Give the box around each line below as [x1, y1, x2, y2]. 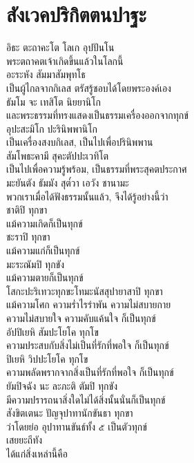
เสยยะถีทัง [6, 433, 43, 447]
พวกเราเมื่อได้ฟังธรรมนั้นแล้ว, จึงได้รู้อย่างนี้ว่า [6, 189, 168, 203]
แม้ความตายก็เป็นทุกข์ [6, 270, 84, 285]
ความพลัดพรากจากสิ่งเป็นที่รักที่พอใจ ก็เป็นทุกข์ [6, 365, 174, 379]
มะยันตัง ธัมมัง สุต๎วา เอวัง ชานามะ [6, 176, 129, 190]
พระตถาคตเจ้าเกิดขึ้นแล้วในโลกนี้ [6, 53, 124, 68]
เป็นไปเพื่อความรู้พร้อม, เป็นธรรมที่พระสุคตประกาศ [6, 162, 187, 176]
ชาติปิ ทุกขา [6, 202, 48, 217]
